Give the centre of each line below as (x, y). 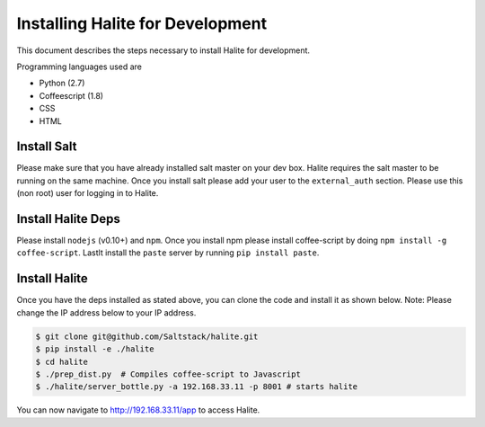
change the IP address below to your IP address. (106, 312)
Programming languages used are (79, 67)
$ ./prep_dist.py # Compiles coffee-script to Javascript (168, 374)
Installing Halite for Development (142, 23)
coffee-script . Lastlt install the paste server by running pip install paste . (168, 253)
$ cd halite (62, 361)
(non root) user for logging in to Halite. (88, 193)
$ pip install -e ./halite (95, 349)
